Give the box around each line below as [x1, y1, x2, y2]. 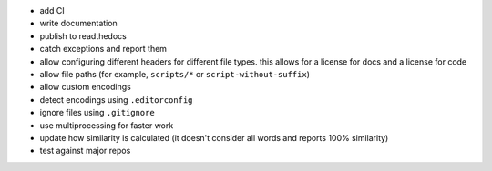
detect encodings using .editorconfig [39, 94, 193, 105]
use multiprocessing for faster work [39, 119, 174, 131]
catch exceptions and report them [39, 44, 168, 55]
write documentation [39, 18, 118, 29]
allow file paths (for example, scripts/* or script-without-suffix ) [39, 68, 310, 79]
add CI [39, 5, 65, 15]
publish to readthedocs [39, 30, 127, 41]
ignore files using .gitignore [39, 107, 155, 118]
